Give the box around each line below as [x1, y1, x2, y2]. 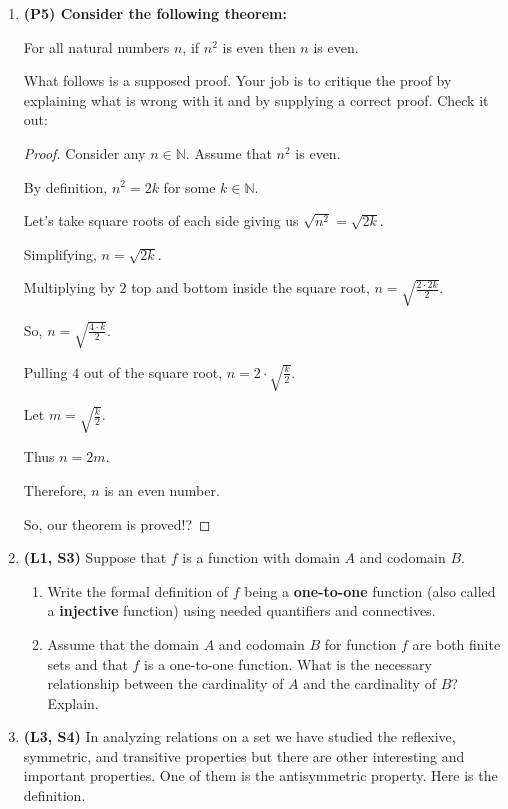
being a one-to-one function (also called [244, 580, 496, 601]
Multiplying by [23, 277, 115, 298]
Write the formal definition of [47, 580, 229, 601]
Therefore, [23, 479, 87, 500]
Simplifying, [23, 243, 97, 264]
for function [324, 633, 397, 654]
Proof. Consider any [23, 142, 146, 163]
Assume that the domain [47, 633, 200, 654]
